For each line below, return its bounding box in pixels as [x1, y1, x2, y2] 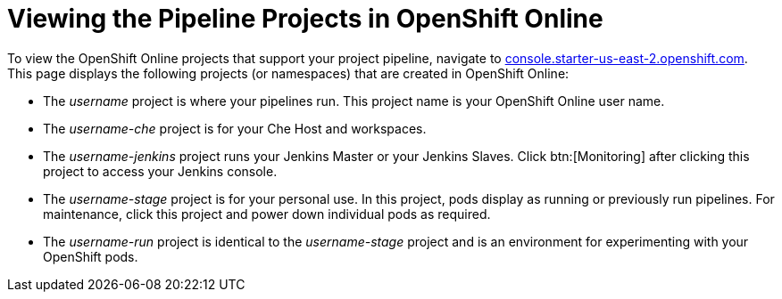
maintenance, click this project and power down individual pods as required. [43, 206, 491, 222]
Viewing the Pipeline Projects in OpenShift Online [7, 4, 603, 34]
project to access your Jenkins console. [43, 163, 278, 179]
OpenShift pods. [43, 248, 138, 264]
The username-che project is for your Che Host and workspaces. [43, 120, 427, 136]
